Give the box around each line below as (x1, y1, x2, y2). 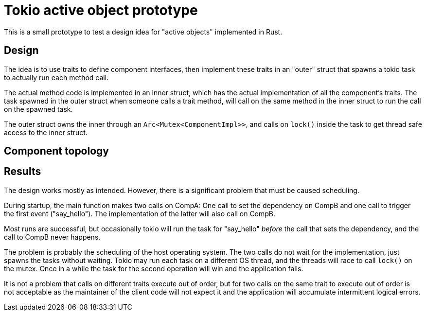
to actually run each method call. (4, 73, 109, 82)
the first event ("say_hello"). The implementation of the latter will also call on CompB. (4, 209, 276, 218)
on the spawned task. (4, 105, 73, 113)
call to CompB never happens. (4, 232, 101, 241)
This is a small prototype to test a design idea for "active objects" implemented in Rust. (4, 27, 283, 36)
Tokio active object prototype (4, 2, 198, 18)
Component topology (4, 145, 109, 157)
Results (4, 165, 41, 178)
